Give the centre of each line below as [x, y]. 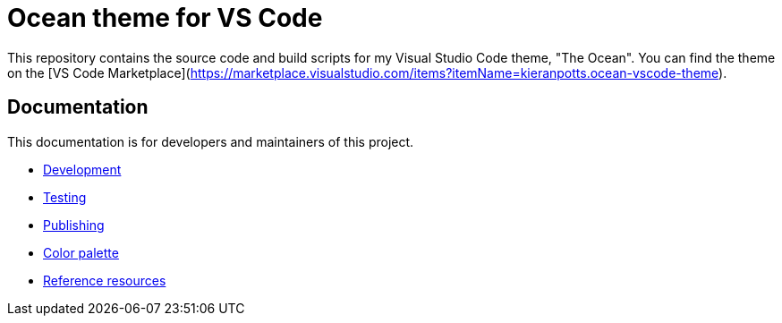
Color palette [81, 252]
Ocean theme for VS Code [165, 18]
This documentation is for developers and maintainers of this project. [211, 141]
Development [82, 169]
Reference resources [105, 280]
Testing [65, 197]
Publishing [74, 225]
